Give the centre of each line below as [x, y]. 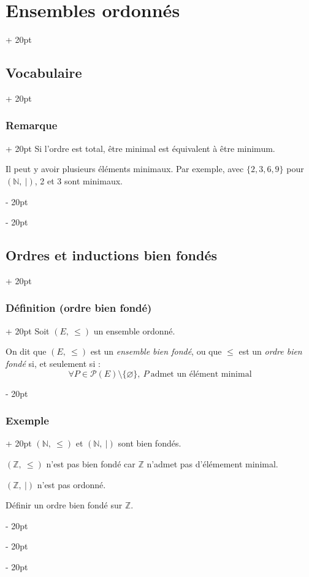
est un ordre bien [270, 351]
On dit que [26, 351]
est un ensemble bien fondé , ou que [156, 351]
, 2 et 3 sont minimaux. [78, 180]
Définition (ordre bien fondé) [79, 308]
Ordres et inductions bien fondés [111, 255]
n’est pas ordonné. [71, 484]
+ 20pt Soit [28, 330]
